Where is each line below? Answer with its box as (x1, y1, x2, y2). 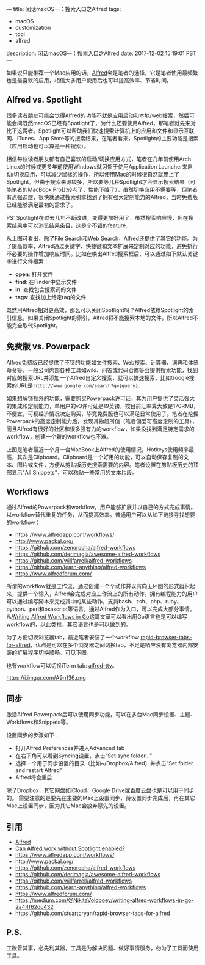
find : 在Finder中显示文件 (15, 278, 77, 285)
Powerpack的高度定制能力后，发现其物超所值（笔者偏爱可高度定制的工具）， (6, 417, 198, 424)
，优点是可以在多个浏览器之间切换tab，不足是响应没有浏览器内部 (30, 641, 193, 649)
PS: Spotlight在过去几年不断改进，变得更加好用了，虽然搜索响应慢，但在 (6, 214, 189, 221)
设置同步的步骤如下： (6, 732, 60, 739)
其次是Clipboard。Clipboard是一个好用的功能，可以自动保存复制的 (16, 453, 184, 461)
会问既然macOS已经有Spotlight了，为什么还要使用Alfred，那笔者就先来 (11, 119, 191, 126)
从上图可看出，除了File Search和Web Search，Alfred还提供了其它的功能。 (6, 235, 193, 242)
